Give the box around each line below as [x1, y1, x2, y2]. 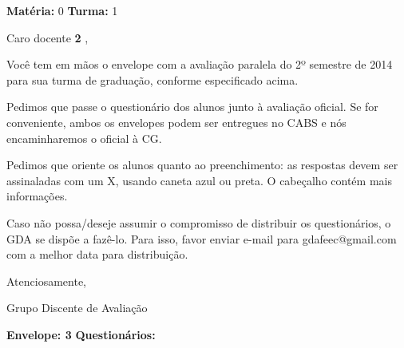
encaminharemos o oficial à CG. [6, 129, 162, 146]
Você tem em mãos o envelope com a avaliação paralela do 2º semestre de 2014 [6, 56, 393, 73]
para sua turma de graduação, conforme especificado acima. [6, 71, 299, 88]
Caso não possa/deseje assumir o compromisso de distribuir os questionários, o [6, 214, 391, 231]
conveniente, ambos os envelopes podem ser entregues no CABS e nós [6, 113, 347, 130]
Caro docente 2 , [6, 29, 89, 45]
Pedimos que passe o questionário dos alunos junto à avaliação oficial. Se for [6, 98, 378, 115]
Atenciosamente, [6, 272, 87, 289]
